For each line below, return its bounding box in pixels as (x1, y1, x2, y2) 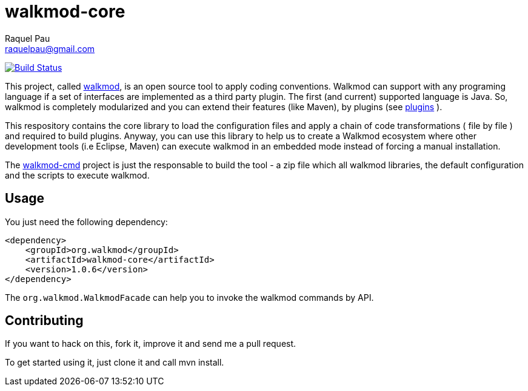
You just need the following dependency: (5, 216, 168, 227)
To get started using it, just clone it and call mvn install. (5, 357, 224, 368)
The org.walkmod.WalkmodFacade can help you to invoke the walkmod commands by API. (5, 292, 374, 303)
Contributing (5, 313, 84, 329)
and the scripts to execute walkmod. (5, 169, 150, 180)
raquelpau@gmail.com (5, 43, 95, 54)
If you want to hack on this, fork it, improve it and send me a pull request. (5, 338, 296, 349)
